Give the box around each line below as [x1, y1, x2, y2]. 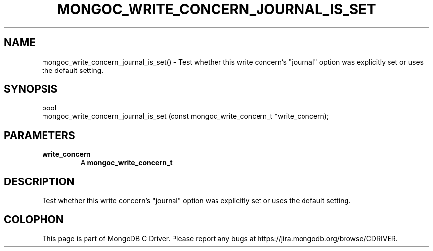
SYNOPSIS [4, 83, 58, 96]
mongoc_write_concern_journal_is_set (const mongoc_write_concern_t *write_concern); [42, 112, 329, 121]
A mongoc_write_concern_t [80, 158, 173, 167]
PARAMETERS [4, 129, 75, 142]
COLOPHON [4, 213, 64, 226]
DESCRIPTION [4, 175, 75, 188]
